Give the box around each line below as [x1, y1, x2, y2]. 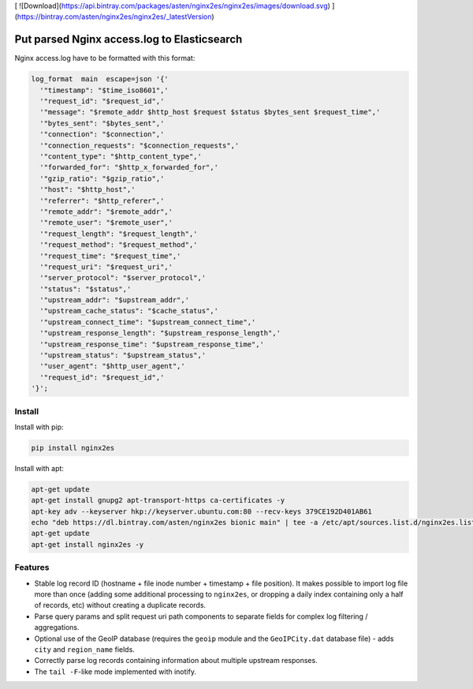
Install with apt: [14, 463, 65, 473]
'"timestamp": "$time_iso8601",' [39, 85, 169, 95]
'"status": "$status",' [39, 284, 132, 294]
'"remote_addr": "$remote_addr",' [39, 207, 173, 216]
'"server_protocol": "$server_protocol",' [39, 273, 207, 283]
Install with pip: [14, 422, 64, 432]
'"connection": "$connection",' [39, 130, 165, 139]
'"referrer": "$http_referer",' [39, 196, 165, 205]
